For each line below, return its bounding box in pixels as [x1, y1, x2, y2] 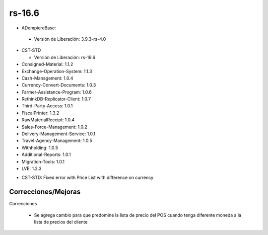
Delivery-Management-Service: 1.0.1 [21, 131, 96, 137]
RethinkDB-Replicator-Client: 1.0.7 [21, 96, 91, 102]
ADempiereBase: [21, 25, 57, 31]
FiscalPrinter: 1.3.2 [21, 110, 60, 116]
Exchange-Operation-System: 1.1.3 [21, 68, 92, 74]
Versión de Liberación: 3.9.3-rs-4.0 [34, 36, 106, 42]
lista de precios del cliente [34, 219, 88, 225]
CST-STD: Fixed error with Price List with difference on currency [21, 174, 154, 181]
